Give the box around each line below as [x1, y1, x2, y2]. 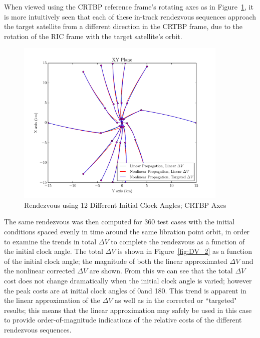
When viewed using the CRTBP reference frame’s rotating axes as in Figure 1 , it [4, 2, 253, 12]
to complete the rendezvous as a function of [111, 236, 245, 246]
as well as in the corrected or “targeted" [115, 295, 237, 305]
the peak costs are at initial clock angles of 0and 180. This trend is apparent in [4, 285, 246, 295]
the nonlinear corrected [4, 265, 75, 276]
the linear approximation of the [4, 295, 100, 305]
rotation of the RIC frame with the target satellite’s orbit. [4, 31, 182, 41]
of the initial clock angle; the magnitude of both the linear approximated [4, 255, 227, 266]
